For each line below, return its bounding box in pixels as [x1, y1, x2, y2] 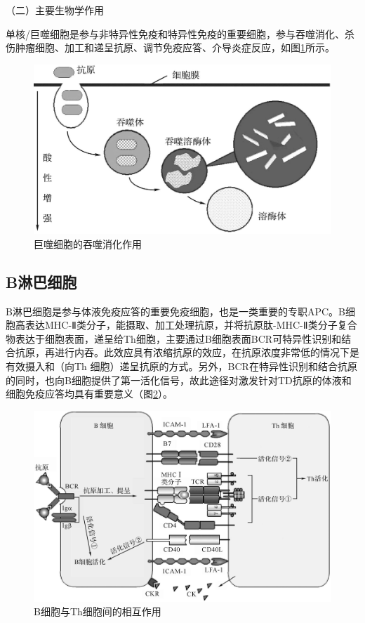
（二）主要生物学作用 [6, 3, 104, 17]
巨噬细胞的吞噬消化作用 [34, 236, 142, 251]
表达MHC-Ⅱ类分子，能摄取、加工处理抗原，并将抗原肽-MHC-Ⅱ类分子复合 [25, 317, 357, 332]
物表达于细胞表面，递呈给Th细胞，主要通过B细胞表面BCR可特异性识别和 [6, 331, 342, 346]
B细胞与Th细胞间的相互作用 [34, 604, 161, 619]
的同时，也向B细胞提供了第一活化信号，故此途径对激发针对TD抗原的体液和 [6, 372, 352, 387]
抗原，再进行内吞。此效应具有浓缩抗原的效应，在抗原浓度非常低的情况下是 [15, 345, 359, 360]
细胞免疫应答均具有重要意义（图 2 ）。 [6, 386, 173, 401]
